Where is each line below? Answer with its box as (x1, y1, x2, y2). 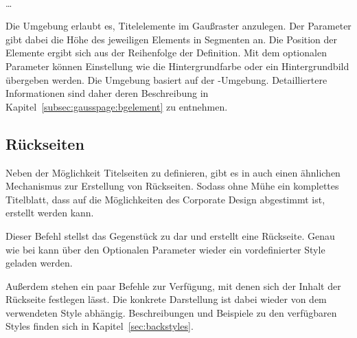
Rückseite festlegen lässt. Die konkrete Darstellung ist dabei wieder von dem (5, 292, 327, 306)
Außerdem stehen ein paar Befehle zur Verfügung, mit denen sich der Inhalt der (5, 278, 341, 293)
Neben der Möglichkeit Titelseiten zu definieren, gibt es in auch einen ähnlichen (5, 165, 341, 179)
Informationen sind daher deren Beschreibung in (5, 86, 209, 100)
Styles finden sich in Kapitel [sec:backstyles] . (5, 319, 194, 333)
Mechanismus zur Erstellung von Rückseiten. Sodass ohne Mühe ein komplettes (5, 179, 339, 193)
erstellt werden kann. (5, 205, 94, 220)
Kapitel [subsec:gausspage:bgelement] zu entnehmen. (5, 99, 228, 113)
